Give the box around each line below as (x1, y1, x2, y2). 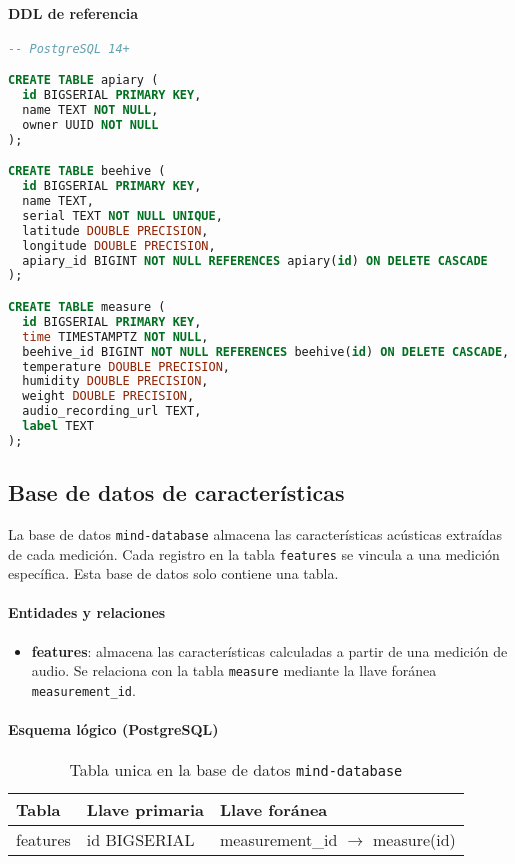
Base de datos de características (8, 477, 345, 508)
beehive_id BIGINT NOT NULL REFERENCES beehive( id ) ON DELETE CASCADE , (22, 344, 510, 359)
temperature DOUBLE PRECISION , (22, 359, 230, 374)
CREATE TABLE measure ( (8, 300, 166, 315)
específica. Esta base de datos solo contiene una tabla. (8, 563, 339, 584)
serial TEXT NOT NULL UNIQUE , (22, 208, 223, 223)
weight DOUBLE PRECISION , (22, 389, 195, 404)
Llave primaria (86, 798, 204, 822)
